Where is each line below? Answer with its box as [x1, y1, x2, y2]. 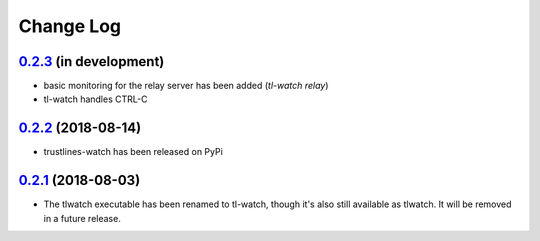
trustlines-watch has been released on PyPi [43, 146, 224, 158]
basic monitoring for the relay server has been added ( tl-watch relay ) [43, 80, 329, 92]
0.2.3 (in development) [18, 53, 165, 70]
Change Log [18, 15, 122, 37]
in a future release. [43, 212, 122, 224]
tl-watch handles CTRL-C [43, 93, 148, 105]
